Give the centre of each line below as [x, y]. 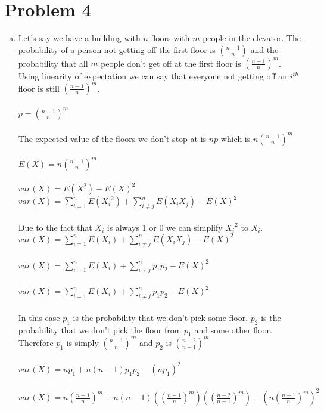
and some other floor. [233, 330]
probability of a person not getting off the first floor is [117, 49]
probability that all [53, 63]
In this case [39, 317]
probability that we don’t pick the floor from [100, 330]
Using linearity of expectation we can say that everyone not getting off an [153, 76]
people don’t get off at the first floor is [171, 63]
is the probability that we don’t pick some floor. [161, 317]
